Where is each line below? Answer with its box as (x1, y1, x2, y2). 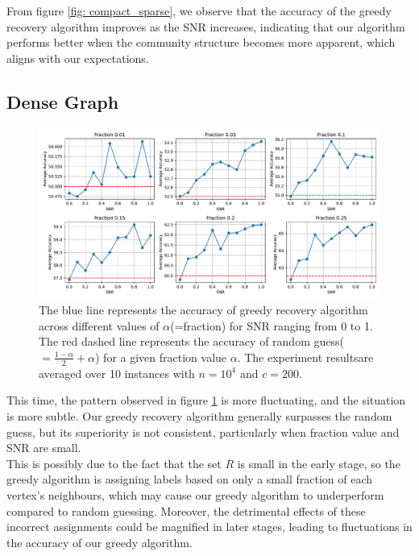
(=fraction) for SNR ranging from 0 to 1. (170, 317, 373, 334)
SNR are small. (6, 439, 81, 456)
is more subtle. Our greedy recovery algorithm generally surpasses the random (6, 407, 392, 424)
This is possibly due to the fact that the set (6, 454, 222, 471)
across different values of (39, 317, 160, 334)
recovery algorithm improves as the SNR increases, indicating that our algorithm (6, 18, 405, 35)
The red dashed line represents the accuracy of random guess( (39, 333, 344, 350)
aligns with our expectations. (6, 49, 149, 66)
